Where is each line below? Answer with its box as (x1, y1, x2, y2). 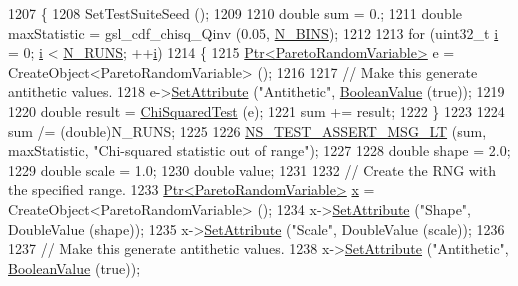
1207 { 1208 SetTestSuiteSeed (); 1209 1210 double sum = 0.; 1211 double (8, 3, 462, 23)
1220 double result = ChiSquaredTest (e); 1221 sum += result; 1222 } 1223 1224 (8, 100, 505, 121)
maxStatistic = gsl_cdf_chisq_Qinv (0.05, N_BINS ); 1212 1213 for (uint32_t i (8, 22, 499, 43)
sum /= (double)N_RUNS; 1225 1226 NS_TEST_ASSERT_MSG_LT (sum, (8, 120, 487, 141)
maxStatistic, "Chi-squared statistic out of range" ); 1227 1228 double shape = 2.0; (8, 140, 511, 161)
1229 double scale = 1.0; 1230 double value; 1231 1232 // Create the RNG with (8, 159, 497, 180)
